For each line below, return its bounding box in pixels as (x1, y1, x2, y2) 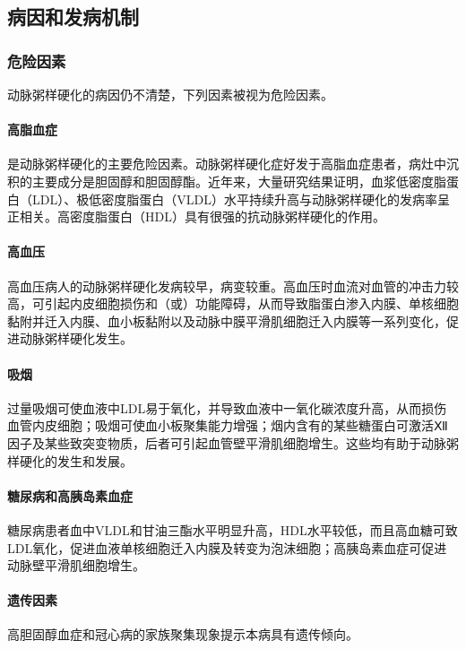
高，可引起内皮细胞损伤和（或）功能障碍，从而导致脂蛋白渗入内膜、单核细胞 (7, 294, 459, 313)
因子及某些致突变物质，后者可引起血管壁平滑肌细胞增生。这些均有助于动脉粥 (7, 433, 459, 452)
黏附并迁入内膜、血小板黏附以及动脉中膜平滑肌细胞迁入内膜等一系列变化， (7, 311, 446, 330)
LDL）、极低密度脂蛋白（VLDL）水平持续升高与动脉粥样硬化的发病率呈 (31, 189, 450, 208)
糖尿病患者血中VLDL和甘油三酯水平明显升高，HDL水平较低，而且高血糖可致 (7, 520, 458, 539)
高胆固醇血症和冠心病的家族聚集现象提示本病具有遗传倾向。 (7, 625, 358, 644)
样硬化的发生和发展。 (7, 451, 133, 470)
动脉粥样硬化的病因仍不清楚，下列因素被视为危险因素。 (7, 85, 333, 103)
